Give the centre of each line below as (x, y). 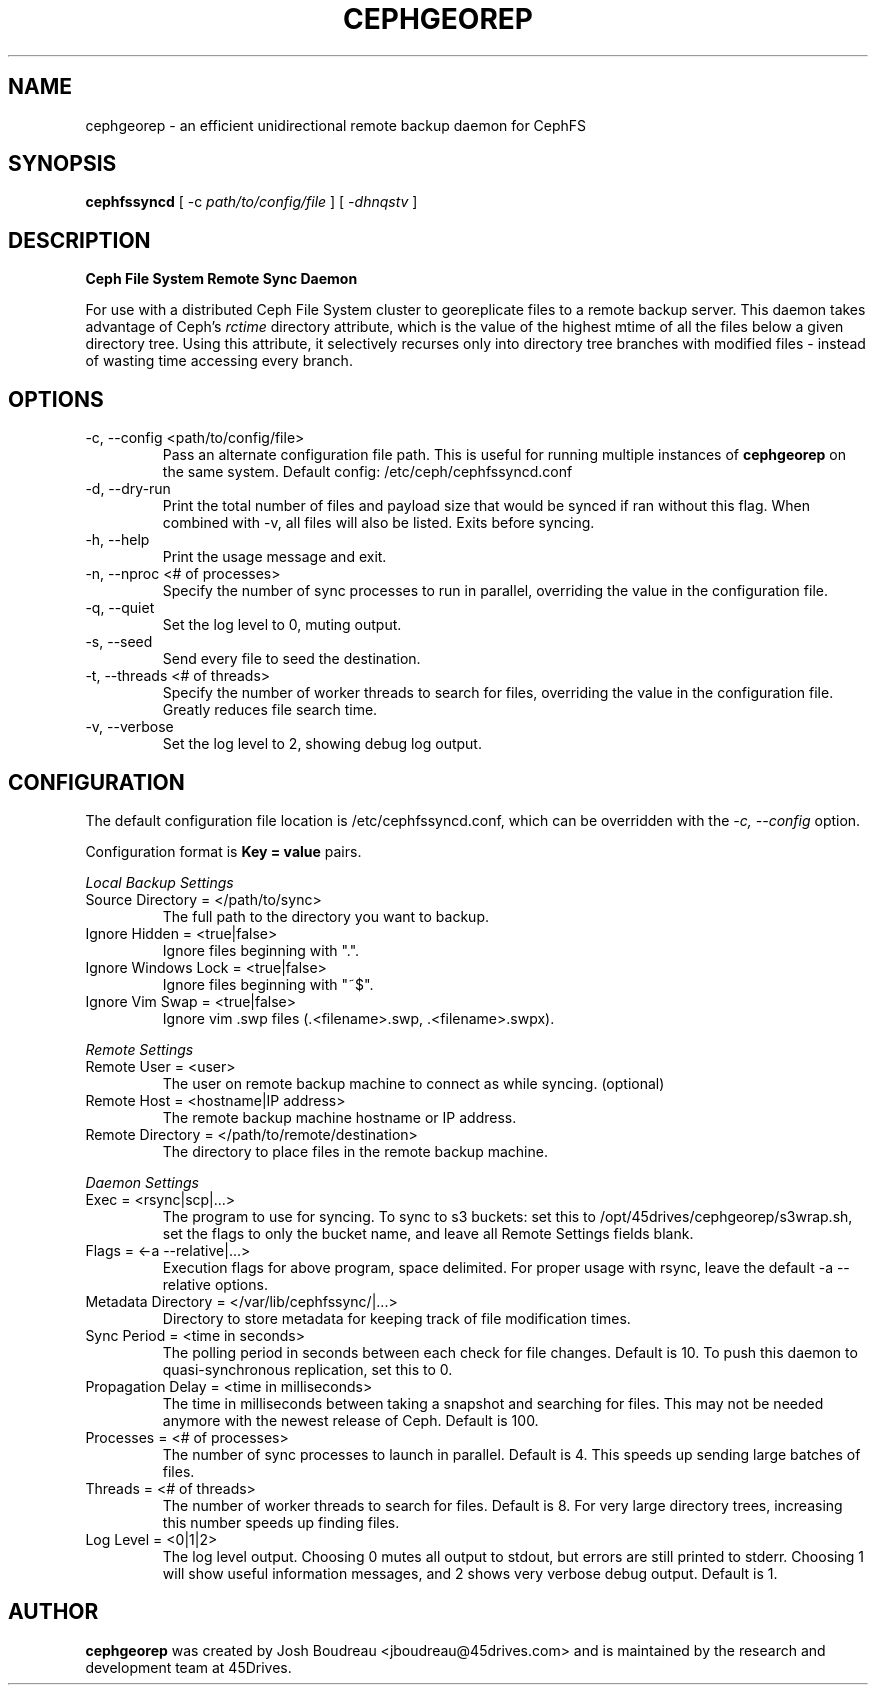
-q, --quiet (120, 608)
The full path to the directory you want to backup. (326, 916)
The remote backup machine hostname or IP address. (339, 1117)
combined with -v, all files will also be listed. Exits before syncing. (378, 523)
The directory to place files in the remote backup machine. (355, 1151)
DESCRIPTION (79, 240)
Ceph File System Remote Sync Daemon (221, 279)
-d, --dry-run (128, 489)
